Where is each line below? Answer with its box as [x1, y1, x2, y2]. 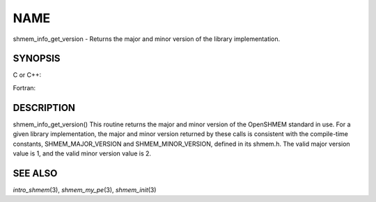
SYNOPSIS [13, 53, 61, 65]
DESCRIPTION [13, 101, 76, 114]
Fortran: [13, 83, 36, 92]
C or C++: [13, 71, 42, 79]
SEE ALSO [13, 167, 58, 179]
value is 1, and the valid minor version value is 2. [13, 149, 152, 158]
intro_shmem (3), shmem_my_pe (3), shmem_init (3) [13, 185, 157, 194]
